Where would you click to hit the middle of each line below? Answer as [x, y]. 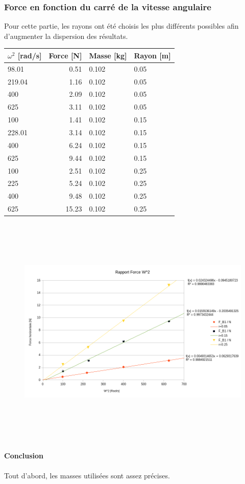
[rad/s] [30, 55]
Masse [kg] [108, 55]
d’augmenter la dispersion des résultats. [66, 36]
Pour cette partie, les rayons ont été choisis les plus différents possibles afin [121, 26]
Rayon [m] [152, 55]
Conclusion [24, 456]
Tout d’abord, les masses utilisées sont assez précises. [87, 475]
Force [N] [65, 55]
